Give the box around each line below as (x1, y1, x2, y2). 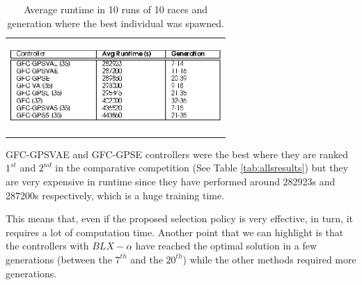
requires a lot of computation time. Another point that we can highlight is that (6, 224, 344, 239)
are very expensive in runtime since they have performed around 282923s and (6, 174, 336, 188)
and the (130, 252, 163, 266)
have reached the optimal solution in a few (135, 238, 317, 253)
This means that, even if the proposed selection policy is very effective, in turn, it (6, 211, 354, 226)
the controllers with (6, 238, 89, 253)
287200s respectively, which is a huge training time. (6, 187, 225, 202)
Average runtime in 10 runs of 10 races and (24, 2, 207, 16)
